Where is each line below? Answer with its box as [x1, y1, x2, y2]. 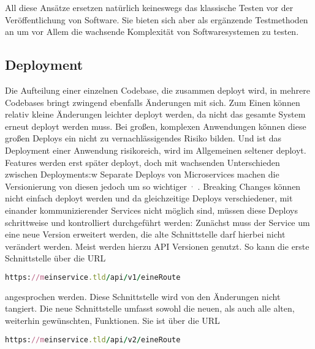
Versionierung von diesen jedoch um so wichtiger [5, 179, 188, 192]
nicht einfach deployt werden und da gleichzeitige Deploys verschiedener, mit [5, 192, 293, 205]
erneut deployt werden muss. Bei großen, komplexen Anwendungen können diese [5, 119, 306, 132]
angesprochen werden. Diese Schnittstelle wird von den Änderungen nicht [5, 290, 281, 302]
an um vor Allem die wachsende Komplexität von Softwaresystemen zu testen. [5, 25, 299, 38]
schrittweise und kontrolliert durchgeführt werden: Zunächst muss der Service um [5, 216, 310, 228]
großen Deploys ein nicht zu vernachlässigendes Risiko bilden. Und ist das [5, 132, 281, 144]
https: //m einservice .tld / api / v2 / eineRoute [5, 335, 181, 344]
